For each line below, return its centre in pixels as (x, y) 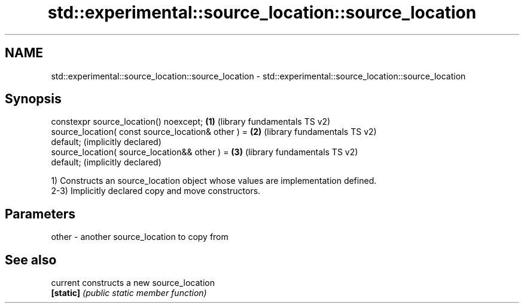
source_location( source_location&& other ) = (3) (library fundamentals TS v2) (205, 152)
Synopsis (33, 99)
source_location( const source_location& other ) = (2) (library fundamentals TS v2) (214, 132)
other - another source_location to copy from (140, 237)
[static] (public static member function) (129, 293)
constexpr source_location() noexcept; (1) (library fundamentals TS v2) (191, 122)
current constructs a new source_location (133, 283)
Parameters (40, 214)
